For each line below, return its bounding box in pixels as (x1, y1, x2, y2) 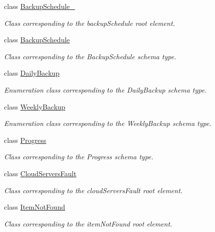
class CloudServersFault (4, 168, 77, 178)
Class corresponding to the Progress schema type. (4, 151, 154, 162)
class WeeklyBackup (4, 101, 65, 112)
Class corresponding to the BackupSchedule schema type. (4, 51, 177, 61)
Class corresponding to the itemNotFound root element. (4, 218, 173, 229)
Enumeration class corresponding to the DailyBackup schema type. (4, 84, 207, 95)
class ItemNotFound (4, 202, 65, 212)
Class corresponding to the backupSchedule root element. (4, 17, 175, 28)
